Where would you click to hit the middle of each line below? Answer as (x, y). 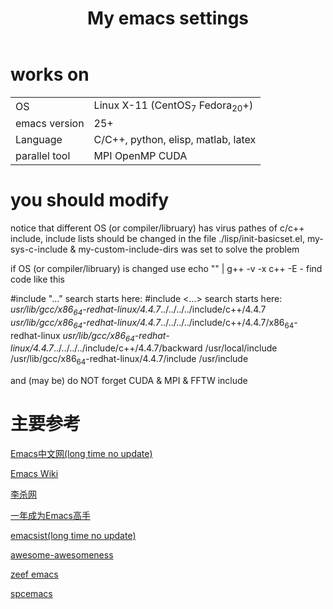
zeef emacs (34, 574)
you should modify (90, 200)
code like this (37, 279)
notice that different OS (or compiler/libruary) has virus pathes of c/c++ (157, 228)
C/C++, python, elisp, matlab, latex (175, 140)
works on (50, 74)
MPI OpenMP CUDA (140, 156)
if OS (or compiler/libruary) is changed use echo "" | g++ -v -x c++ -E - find (166, 269)
